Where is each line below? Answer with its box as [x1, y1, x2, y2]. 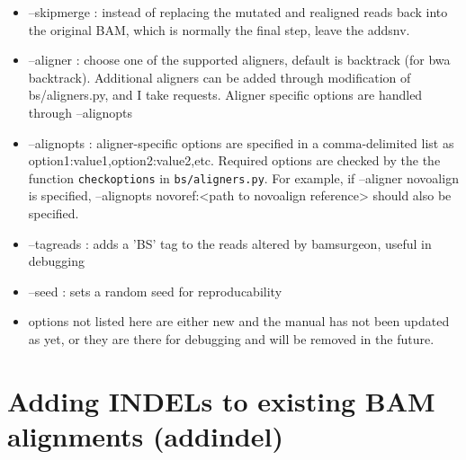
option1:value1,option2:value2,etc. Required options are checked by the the [28, 151, 441, 170]
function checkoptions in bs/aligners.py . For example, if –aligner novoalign [28, 168, 459, 187]
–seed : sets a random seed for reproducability [28, 281, 282, 300]
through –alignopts [28, 102, 133, 121]
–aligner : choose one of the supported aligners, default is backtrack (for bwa [28, 50, 451, 69]
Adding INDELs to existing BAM [7, 382, 435, 419]
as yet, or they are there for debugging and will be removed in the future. [28, 329, 435, 348]
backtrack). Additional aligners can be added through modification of [28, 67, 411, 86]
